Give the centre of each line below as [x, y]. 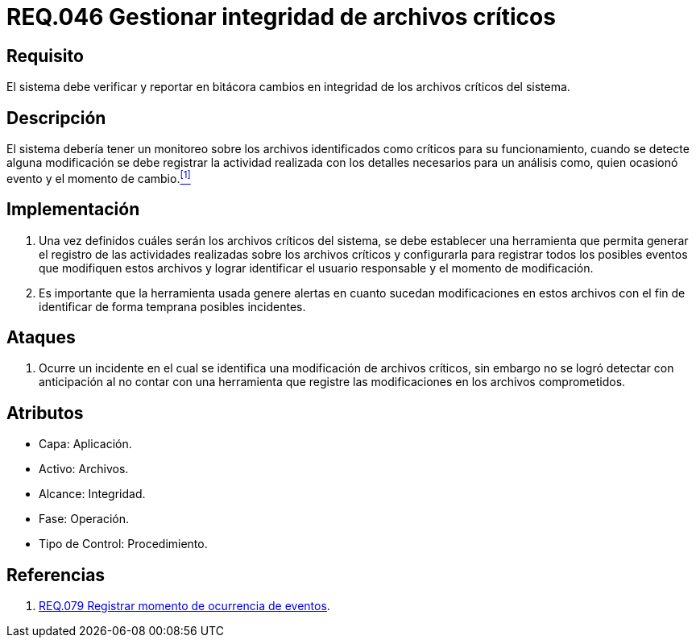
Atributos [45, 413]
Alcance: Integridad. [92, 494]
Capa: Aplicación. [85, 444]
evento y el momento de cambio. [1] [99, 177]
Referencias [56, 575]
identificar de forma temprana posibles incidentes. [172, 306]
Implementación [73, 210]
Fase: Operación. [84, 519]
